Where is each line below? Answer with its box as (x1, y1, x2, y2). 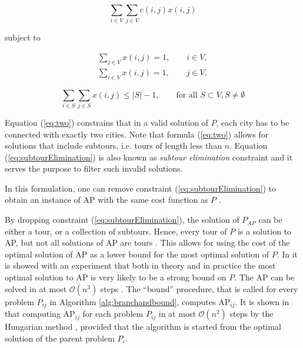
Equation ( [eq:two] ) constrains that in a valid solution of (5, 116, 208, 128)
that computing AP (5, 307, 75, 320)
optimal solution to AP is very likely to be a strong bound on (5, 271, 227, 283)
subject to (5, 31, 41, 43)
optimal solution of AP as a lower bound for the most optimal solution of (5, 247, 269, 260)
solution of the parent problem (5, 332, 115, 344)
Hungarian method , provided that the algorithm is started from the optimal (5, 320, 281, 333)
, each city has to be (216, 116, 289, 128)
